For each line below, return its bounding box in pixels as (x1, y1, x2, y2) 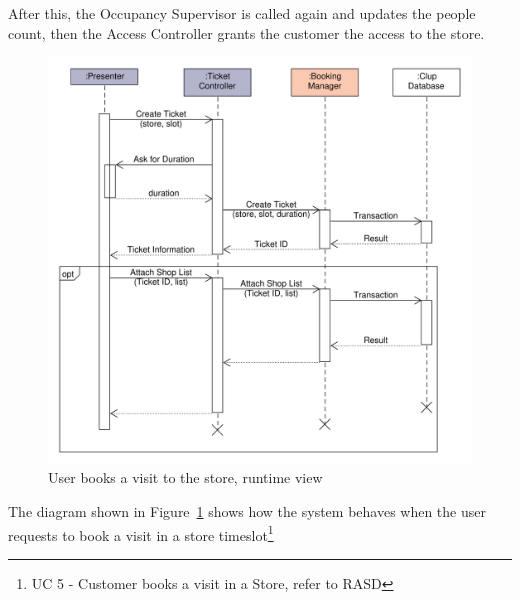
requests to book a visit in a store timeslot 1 (8, 521, 274, 545)
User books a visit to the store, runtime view (48, 467, 323, 488)
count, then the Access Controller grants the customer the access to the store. (8, 22, 485, 43)
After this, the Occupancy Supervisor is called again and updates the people (8, 3, 476, 23)
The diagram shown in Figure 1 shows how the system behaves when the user (8, 500, 486, 521)
